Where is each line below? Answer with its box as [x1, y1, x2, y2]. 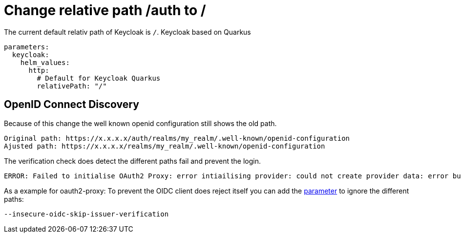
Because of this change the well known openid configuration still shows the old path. [4, 119, 277, 128]
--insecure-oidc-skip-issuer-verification [4, 210, 169, 218]
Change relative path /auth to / [4, 2, 206, 19]
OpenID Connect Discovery [4, 98, 139, 111]
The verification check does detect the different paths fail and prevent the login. [4, 156, 261, 165]
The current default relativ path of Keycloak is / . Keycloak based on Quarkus [4, 27, 251, 36]
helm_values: [20, 58, 70, 66]
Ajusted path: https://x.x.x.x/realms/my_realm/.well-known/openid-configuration [4, 142, 325, 150]
